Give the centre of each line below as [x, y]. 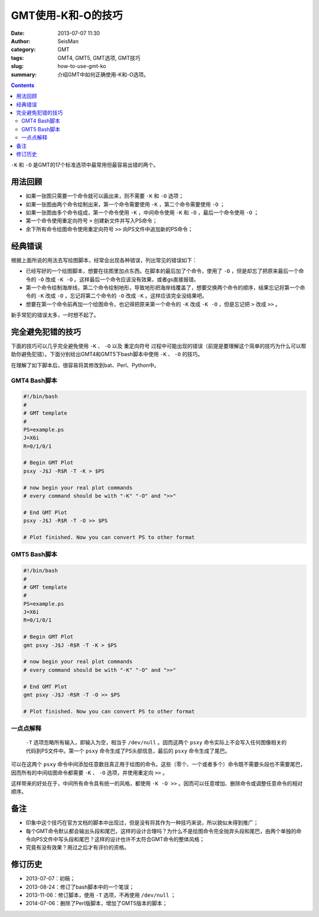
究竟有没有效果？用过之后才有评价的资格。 [77, 847]
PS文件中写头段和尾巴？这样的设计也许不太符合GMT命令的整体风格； [120, 839]
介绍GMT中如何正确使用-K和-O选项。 [103, 75]
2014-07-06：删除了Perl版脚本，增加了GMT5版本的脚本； [97, 903]
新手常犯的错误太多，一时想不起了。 [55, 315]
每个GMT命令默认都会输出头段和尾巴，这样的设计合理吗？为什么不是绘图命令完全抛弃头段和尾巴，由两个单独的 [161, 831]
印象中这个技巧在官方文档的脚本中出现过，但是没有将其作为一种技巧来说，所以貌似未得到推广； [142, 823]
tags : [17, 58]
